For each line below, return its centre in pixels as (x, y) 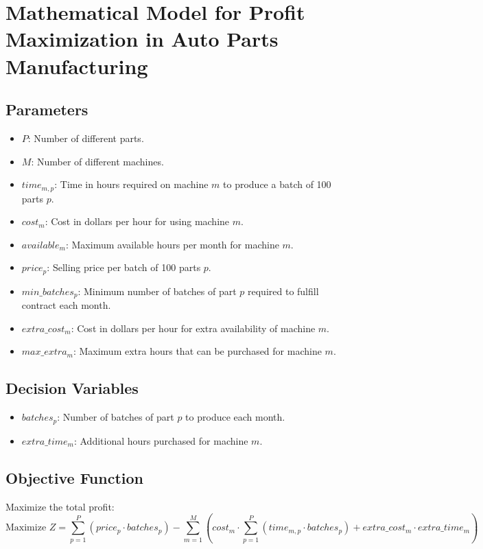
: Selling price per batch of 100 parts (124, 267)
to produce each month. (235, 417)
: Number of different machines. (97, 161)
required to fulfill (283, 291)
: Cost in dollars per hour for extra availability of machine (193, 328)
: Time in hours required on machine (131, 184)
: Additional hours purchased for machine (161, 440)
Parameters (47, 109)
